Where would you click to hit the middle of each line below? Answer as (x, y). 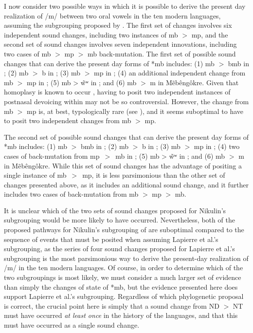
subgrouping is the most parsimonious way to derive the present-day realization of (126, 258)
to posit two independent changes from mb (68, 120)
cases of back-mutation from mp (52, 156)
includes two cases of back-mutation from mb (71, 194)
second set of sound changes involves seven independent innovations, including (120, 44)
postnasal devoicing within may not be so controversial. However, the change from (126, 101)
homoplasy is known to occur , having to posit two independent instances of (117, 92)
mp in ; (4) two (217, 146)
